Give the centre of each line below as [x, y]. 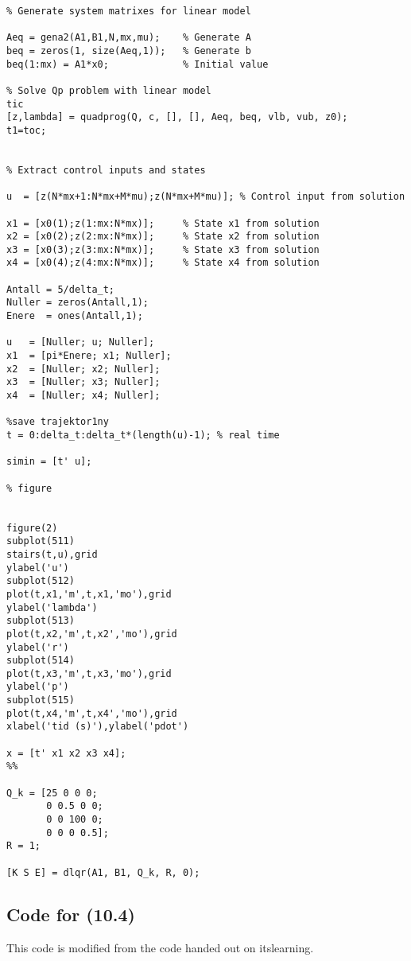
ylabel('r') [38, 647]
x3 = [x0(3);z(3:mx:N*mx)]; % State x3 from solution [163, 249]
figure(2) [32, 528]
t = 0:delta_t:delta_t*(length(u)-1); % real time [143, 435]
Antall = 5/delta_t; [61, 289]
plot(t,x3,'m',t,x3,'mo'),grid [89, 673]
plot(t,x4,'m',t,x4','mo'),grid [92, 713]
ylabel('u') [38, 568]
